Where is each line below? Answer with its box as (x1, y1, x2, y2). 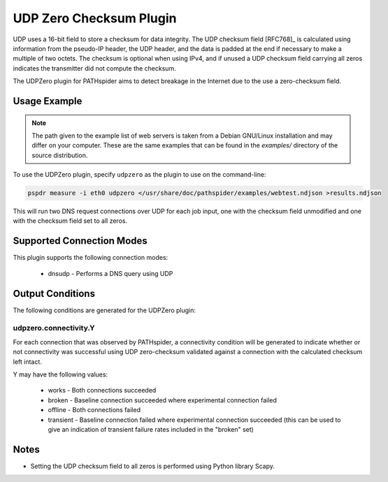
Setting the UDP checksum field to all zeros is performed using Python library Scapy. (30, 462, 275, 470)
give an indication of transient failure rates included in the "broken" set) (48, 425, 254, 433)
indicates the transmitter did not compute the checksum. (13, 64, 176, 73)
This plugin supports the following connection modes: (13, 254, 168, 262)
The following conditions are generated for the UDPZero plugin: (13, 306, 196, 314)
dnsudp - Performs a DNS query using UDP (48, 269, 173, 277)
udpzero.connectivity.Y (13, 323, 96, 333)
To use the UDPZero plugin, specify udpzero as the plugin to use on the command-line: (13, 170, 266, 179)
